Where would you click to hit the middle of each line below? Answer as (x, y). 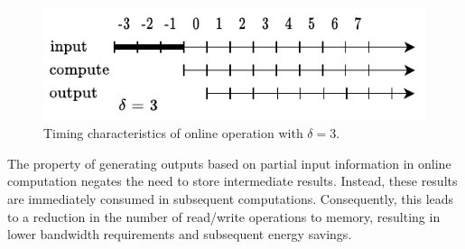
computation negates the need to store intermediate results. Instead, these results (232, 181)
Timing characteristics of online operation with (173, 133)
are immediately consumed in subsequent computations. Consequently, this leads (231, 199)
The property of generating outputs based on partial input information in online (229, 163)
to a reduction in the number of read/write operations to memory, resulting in (224, 216)
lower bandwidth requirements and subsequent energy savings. (180, 234)
